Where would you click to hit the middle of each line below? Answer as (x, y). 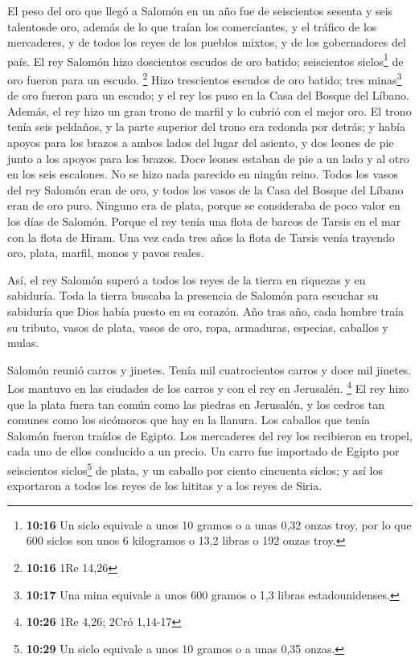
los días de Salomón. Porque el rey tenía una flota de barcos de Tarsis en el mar (204, 221)
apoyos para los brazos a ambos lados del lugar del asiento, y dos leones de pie (201, 143)
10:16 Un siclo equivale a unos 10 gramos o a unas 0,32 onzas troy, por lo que (219, 524)
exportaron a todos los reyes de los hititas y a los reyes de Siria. (165, 486)
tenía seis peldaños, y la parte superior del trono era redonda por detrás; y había (207, 127)
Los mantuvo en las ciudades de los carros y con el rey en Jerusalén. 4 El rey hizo (208, 387)
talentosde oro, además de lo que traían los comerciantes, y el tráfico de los (192, 26)
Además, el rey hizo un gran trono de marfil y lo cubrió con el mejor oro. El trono (209, 110)
